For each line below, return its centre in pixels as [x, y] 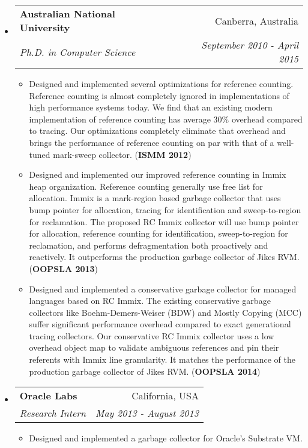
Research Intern [53, 413]
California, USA [165, 396]
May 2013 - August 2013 [147, 413]
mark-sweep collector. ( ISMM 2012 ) [122, 154]
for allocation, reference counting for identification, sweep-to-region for [159, 233]
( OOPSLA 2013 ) [64, 268]
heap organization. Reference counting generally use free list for [146, 186]
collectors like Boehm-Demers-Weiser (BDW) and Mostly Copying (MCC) [165, 312]
